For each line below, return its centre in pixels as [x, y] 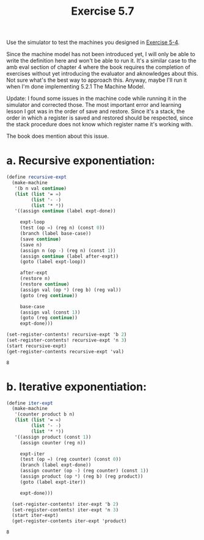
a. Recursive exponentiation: [81, 161]
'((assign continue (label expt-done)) [65, 211]
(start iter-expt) [35, 516]
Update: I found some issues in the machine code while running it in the [97, 98]
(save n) [31, 245]
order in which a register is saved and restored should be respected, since [100, 118]
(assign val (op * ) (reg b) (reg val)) [71, 290]
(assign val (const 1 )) [50, 312]
